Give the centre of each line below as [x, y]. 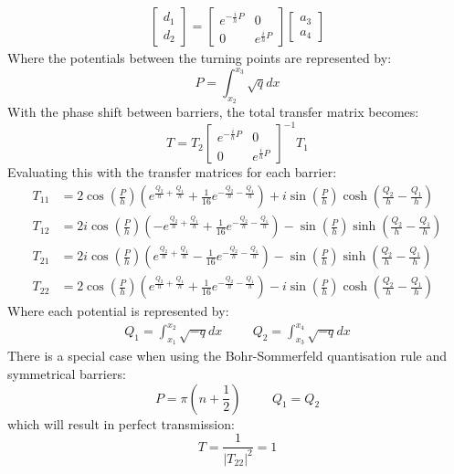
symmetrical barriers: [67, 374]
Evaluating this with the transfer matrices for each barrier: [172, 172]
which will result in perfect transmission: [121, 423]
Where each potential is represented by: [118, 311]
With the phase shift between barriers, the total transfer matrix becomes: [213, 112]
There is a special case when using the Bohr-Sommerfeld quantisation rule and [227, 356]
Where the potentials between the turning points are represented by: [200, 58]
